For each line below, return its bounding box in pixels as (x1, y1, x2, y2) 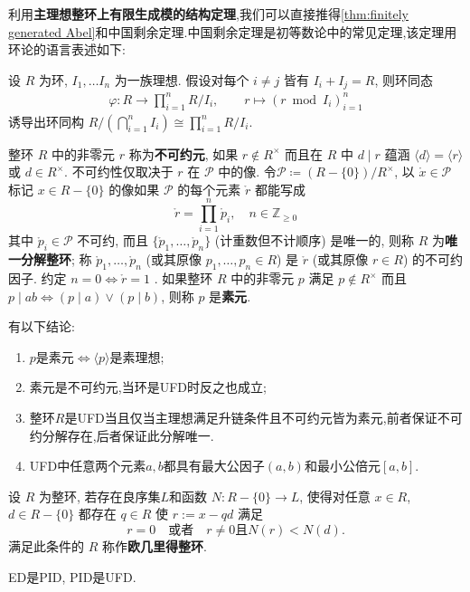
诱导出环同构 (8, 111, 84, 130)
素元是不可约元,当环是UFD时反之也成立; (29, 377, 267, 396)
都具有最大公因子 (163, 456, 265, 475)
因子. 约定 (8, 269, 67, 288)
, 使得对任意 (299, 486, 371, 505)
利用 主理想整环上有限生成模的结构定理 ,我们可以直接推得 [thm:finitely (8, 5, 409, 23)
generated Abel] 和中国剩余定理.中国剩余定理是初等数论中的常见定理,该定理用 (8, 22, 457, 41)
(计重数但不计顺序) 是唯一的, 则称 (214, 231, 414, 250)
